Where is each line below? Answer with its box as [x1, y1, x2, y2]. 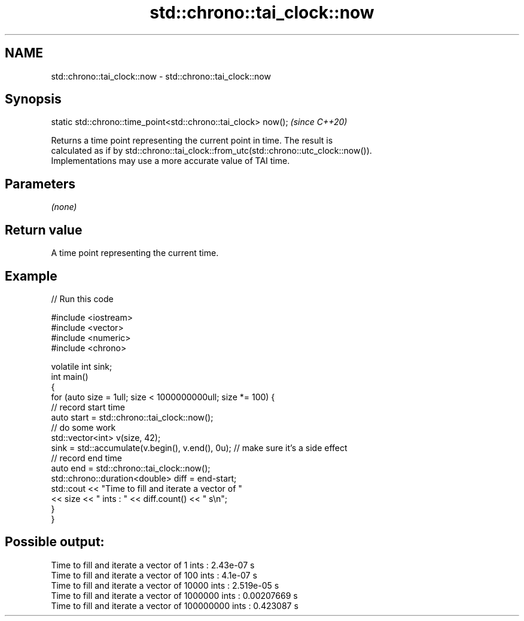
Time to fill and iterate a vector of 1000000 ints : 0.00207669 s [51, 590, 298, 601]
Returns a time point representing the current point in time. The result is [51, 135, 333, 146]
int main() [51, 371, 89, 382]
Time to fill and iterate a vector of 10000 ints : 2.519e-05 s [51, 580, 279, 590]
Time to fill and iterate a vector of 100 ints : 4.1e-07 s [51, 570, 257, 580]
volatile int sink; [51, 361, 112, 372]
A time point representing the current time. [51, 248, 219, 258]
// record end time [51, 452, 122, 463]
